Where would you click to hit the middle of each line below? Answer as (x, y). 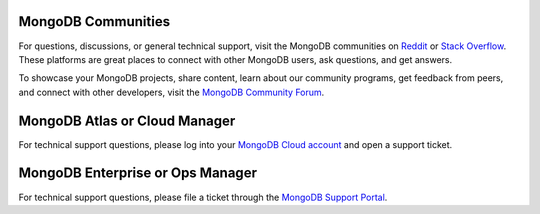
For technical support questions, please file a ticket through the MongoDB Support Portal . (203, 197)
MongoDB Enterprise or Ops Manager (137, 173)
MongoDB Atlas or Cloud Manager (127, 120)
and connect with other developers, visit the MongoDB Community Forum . (171, 92)
